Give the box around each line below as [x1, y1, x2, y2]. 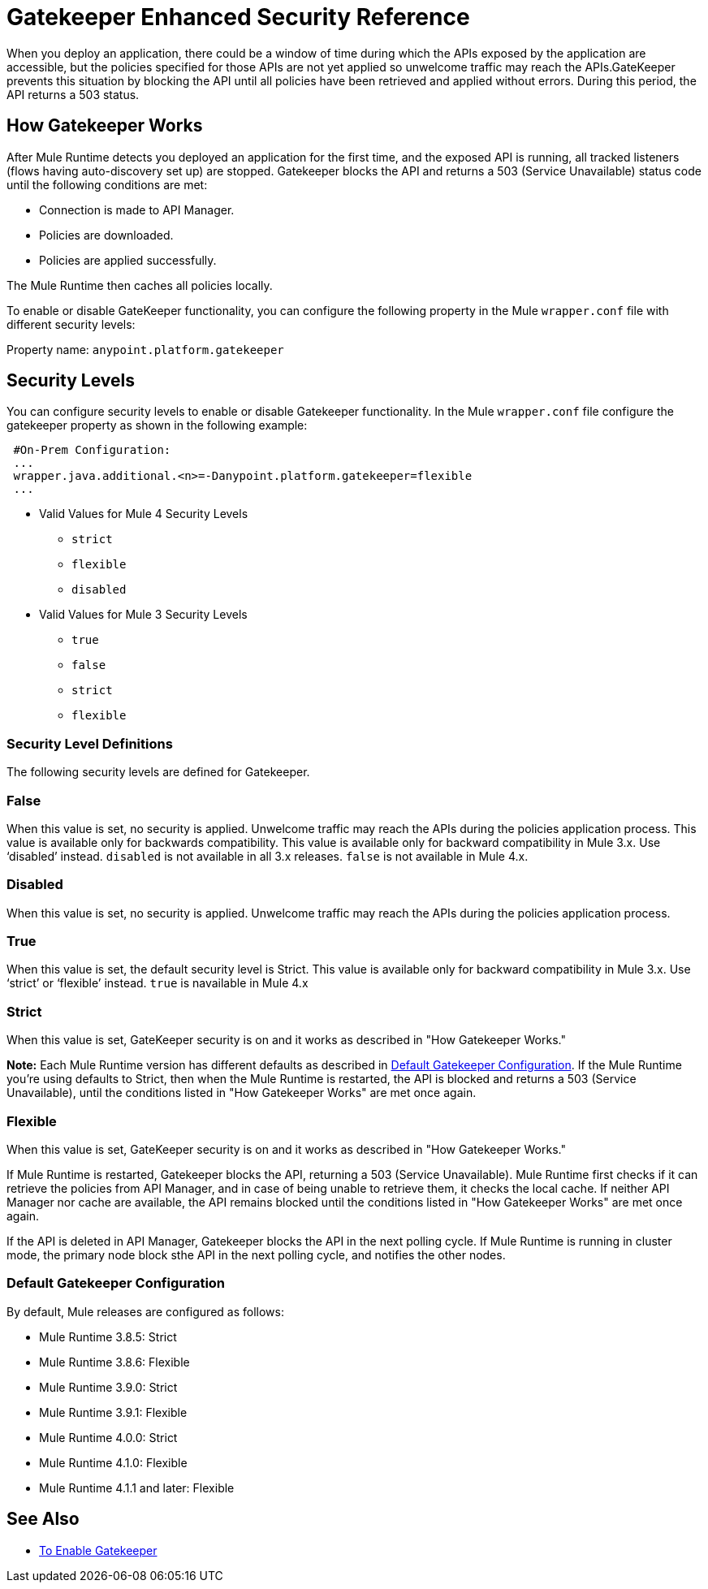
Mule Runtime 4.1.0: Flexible [39, 1455, 188, 1470]
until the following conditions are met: [6, 177, 208, 192]
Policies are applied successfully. [39, 253, 217, 267]
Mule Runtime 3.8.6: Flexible [39, 1354, 190, 1369]
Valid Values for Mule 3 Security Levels [39, 607, 248, 622]
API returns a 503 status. [6, 87, 140, 101]
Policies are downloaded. [39, 227, 174, 242]
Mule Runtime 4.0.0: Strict [39, 1430, 178, 1444]
